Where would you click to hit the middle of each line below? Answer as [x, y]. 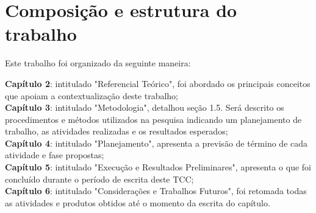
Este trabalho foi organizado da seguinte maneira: [98, 63]
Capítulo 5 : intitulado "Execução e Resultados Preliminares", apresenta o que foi [158, 167]
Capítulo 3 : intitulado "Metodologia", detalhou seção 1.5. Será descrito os [145, 107]
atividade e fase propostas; [55, 155]
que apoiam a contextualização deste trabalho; [92, 95]
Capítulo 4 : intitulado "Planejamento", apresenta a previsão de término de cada [156, 143]
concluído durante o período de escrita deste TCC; [99, 179]
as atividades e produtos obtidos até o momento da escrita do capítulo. [138, 202]
